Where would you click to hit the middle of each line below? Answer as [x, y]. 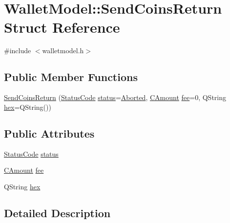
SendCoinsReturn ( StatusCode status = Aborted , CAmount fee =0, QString [115, 97]
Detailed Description [57, 213]
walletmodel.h [63, 51]
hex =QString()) [28, 107]
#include [18, 51]
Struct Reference [62, 27]
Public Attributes [49, 133]
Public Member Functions [71, 77]
